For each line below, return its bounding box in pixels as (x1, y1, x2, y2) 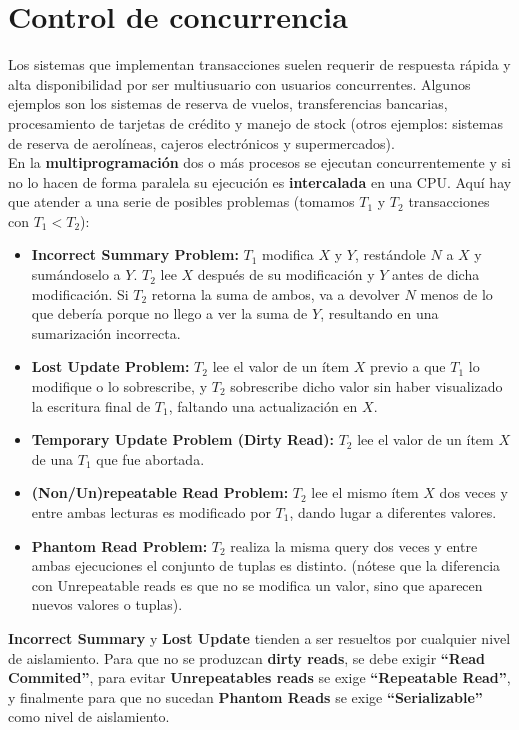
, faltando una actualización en (168, 395, 358, 416)
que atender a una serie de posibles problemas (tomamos (8, 191, 355, 212)
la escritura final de (31, 395, 151, 416)
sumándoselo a (31, 264, 121, 285)
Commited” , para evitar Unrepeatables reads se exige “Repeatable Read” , (8, 667, 511, 688)
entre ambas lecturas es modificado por (31, 502, 271, 522)
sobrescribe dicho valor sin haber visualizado (230, 376, 503, 397)
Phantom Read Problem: (31, 535, 208, 556)
